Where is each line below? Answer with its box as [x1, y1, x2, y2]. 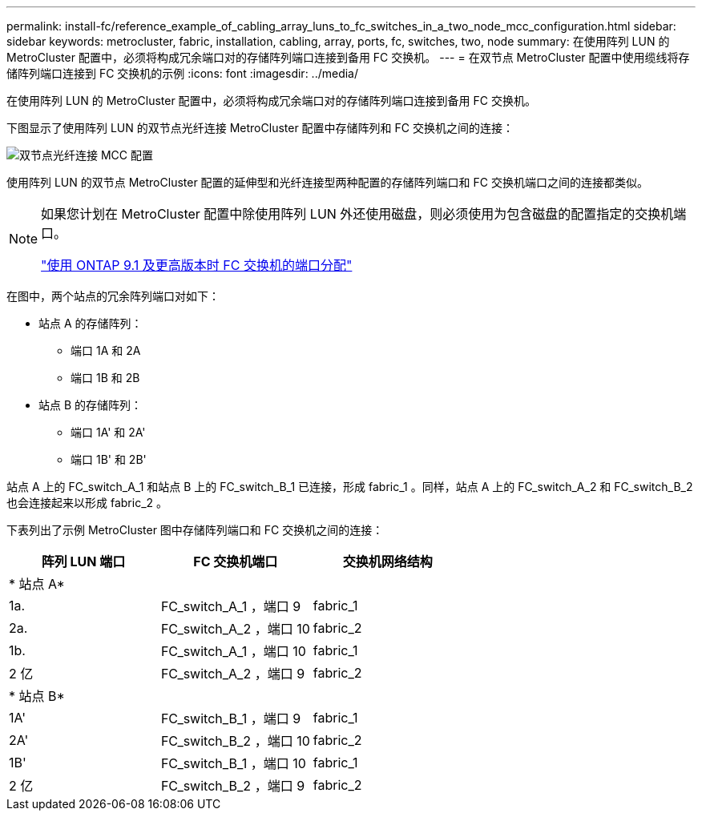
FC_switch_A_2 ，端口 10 [160, 621, 310, 637]
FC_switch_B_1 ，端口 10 [160, 755, 306, 771]
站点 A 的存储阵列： [38, 316, 143, 330]
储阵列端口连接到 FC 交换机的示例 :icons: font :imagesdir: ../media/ [6, 66, 359, 80]
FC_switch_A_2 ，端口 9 [160, 666, 305, 682]
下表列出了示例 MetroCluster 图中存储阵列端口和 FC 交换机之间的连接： [6, 523, 384, 537]
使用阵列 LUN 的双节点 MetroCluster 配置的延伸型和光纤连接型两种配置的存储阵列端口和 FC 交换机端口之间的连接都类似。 [6, 175, 648, 189]
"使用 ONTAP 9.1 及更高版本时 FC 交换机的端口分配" [41, 257, 353, 273]
